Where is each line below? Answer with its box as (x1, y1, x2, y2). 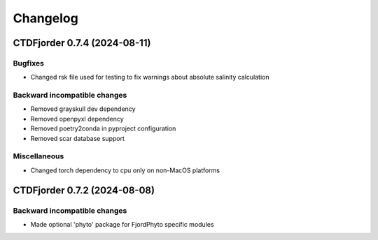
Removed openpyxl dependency (30, 114, 124, 123)
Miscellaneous (13, 151, 64, 161)
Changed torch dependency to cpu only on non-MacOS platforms (30, 166, 220, 174)
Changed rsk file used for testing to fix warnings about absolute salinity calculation (30, 73, 269, 82)
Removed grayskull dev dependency (30, 105, 136, 113)
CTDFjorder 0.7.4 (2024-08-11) (13, 37, 151, 49)
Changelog (13, 10, 78, 26)
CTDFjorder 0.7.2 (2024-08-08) (13, 184, 155, 196)
